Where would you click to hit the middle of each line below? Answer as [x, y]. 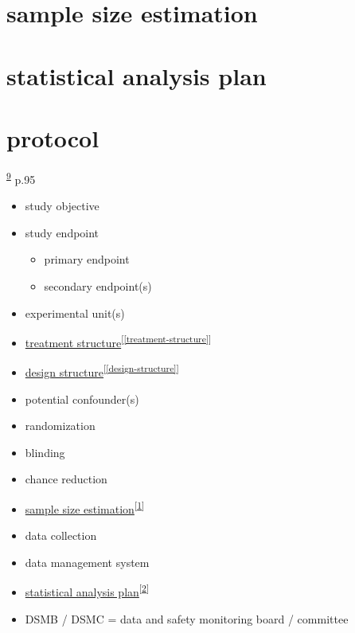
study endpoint [62, 232]
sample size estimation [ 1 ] [85, 507]
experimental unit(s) [75, 313]
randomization [60, 426]
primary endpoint [87, 259]
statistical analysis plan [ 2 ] [87, 591]
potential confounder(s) [82, 399]
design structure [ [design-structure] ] [102, 371]
